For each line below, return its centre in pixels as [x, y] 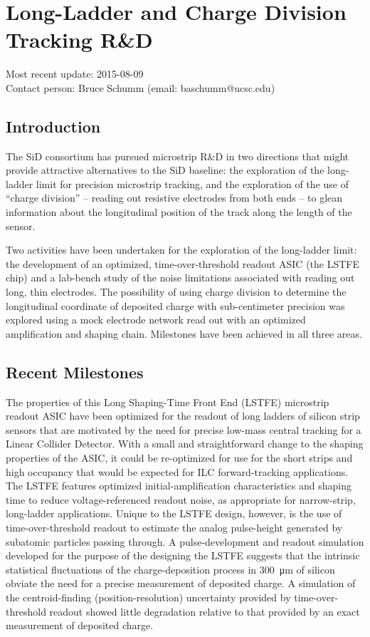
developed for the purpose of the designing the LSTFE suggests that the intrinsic [183, 555]
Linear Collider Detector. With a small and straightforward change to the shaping [185, 444]
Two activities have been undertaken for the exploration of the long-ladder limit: [181, 250]
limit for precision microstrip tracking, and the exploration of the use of [192, 183]
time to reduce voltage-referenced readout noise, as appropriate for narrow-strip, [181, 499]
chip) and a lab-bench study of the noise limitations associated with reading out [180, 278]
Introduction [53, 126]
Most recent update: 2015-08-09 [75, 74]
